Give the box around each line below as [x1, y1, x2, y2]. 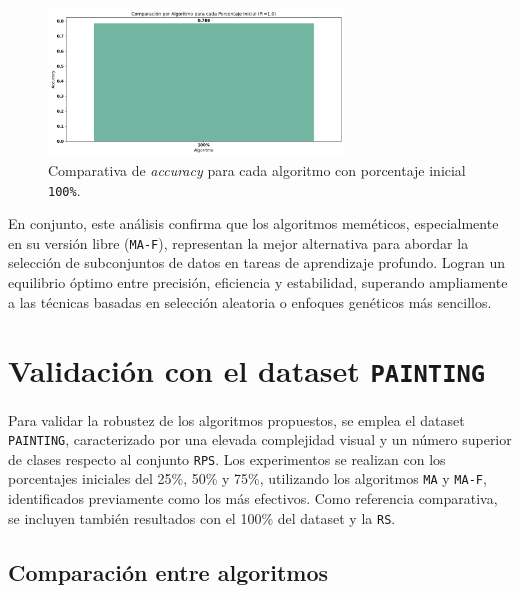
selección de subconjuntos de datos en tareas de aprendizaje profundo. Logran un [8, 252, 505, 273]
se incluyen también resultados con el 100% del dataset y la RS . [8, 507, 396, 528]
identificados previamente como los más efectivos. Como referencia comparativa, [8, 488, 498, 509]
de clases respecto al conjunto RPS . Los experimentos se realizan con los [8, 448, 446, 469]
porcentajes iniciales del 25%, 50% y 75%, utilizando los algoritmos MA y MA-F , [8, 468, 487, 489]
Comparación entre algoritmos [8, 556, 329, 587]
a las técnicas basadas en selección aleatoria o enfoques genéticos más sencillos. [8, 291, 492, 312]
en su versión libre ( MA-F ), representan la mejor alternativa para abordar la [8, 232, 469, 253]
